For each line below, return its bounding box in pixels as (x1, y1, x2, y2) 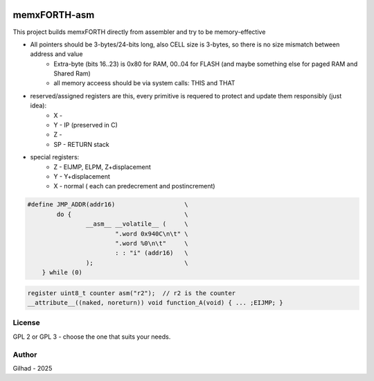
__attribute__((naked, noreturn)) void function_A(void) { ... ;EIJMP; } (27, 299, 283, 307)
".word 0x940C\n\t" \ (114, 229, 188, 238)
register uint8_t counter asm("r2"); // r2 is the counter (27, 289, 236, 297)
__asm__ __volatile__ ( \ (85, 220, 188, 228)
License (12, 318, 41, 328)
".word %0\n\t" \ (114, 239, 188, 247)
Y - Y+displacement (53, 172, 111, 180)
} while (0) (42, 269, 83, 276)
